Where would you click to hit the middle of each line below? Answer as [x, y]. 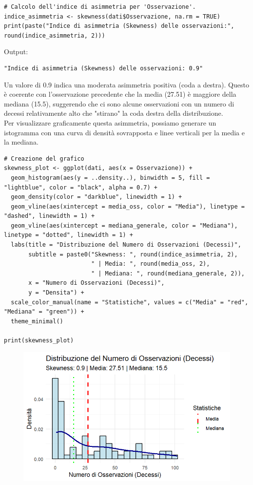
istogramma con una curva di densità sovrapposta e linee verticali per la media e [124, 132]
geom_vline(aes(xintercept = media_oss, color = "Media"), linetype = [128, 206]
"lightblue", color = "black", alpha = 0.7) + [81, 187]
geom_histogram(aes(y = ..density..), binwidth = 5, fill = [110, 178]
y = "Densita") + [56, 293]
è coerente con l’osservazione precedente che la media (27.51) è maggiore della [120, 94]
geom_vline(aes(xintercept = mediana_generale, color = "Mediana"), [124, 225]
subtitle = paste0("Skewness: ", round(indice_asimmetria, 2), [133, 254]
